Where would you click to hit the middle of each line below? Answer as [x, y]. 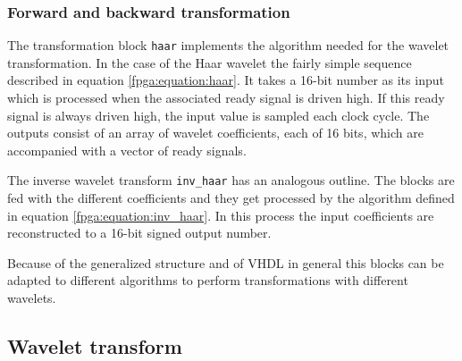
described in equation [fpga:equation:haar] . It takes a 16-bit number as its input [226, 80]
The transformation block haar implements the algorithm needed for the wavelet [228, 45]
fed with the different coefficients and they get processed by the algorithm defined [231, 198]
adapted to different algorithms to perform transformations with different [208, 280]
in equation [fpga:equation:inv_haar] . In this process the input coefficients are [221, 215]
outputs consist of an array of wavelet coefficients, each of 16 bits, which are [215, 133]
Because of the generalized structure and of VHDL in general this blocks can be [226, 262]
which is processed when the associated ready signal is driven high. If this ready [226, 98]
